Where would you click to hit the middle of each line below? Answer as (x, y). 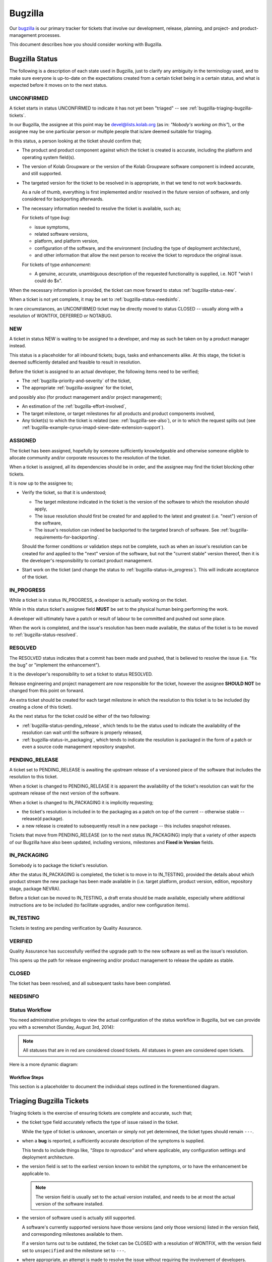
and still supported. (42, 174)
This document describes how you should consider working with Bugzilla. (86, 44)
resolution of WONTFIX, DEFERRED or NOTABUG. (61, 315)
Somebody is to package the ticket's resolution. (59, 865)
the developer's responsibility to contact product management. (87, 560)
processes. (49, 35)
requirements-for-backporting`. (67, 537)
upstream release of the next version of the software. (65, 793)
